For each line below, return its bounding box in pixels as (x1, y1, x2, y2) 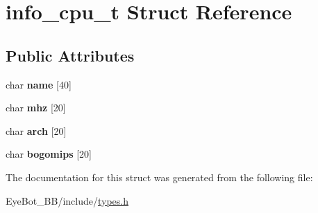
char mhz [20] (6, 100, 66, 115)
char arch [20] (6, 123, 67, 138)
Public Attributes (6, 44, 135, 66)
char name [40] (6, 77, 72, 91)
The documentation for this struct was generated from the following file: (6, 169, 313, 184)
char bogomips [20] (6, 147, 92, 161)
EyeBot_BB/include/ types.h (6, 193, 129, 207)
